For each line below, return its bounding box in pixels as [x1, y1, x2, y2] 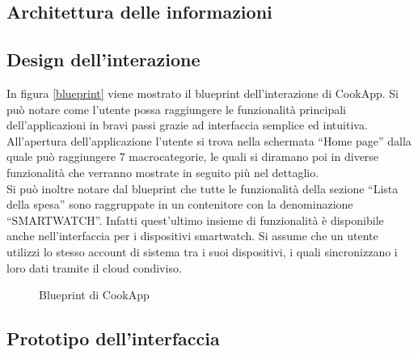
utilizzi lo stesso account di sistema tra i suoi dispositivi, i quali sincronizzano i [6, 243, 398, 260]
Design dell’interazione [6, 47, 201, 72]
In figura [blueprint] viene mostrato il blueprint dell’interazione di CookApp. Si [6, 84, 399, 101]
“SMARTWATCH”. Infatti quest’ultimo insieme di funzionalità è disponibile [6, 211, 384, 228]
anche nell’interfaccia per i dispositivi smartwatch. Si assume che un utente [6, 227, 378, 244]
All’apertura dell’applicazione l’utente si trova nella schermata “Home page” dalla [6, 132, 412, 149]
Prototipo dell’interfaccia [6, 326, 220, 351]
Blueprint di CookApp [39, 286, 150, 303]
